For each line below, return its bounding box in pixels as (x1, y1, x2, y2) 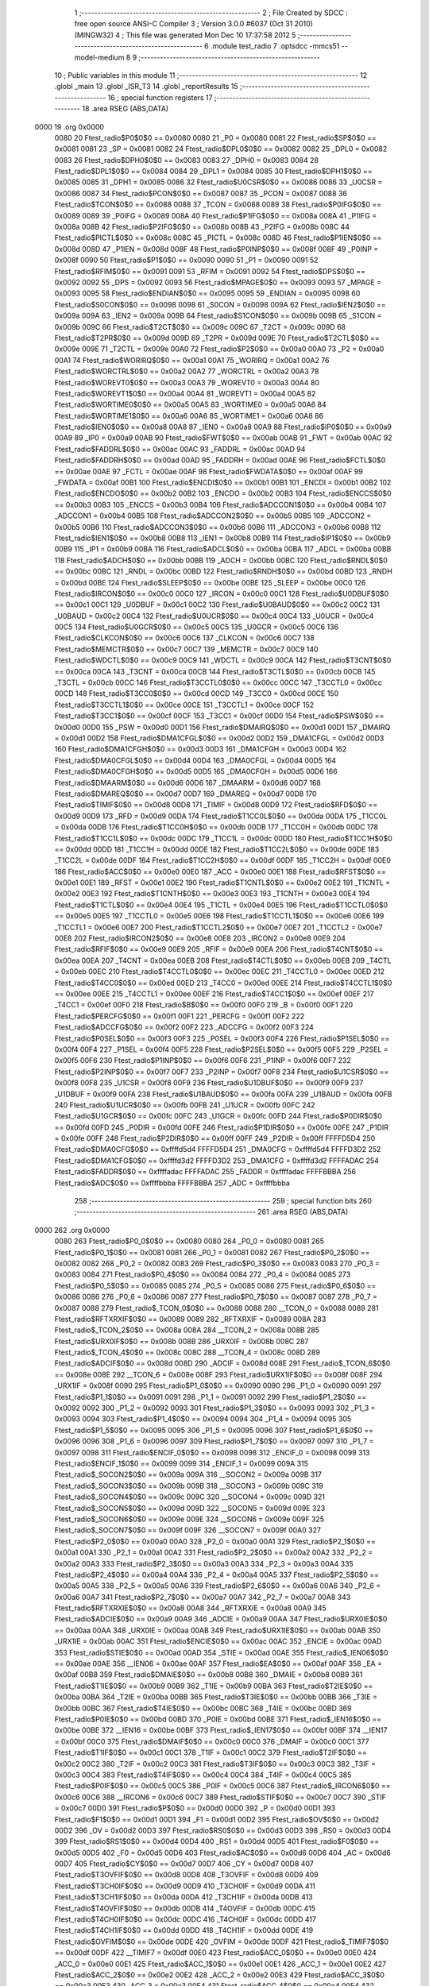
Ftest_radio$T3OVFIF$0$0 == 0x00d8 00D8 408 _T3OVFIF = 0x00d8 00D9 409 (54, 1870, 319, 1880)
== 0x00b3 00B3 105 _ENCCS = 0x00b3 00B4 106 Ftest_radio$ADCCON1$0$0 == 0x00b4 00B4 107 (54, 500, 387, 509)
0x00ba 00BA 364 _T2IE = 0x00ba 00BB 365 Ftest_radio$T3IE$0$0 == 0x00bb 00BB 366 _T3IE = (54, 1692, 377, 1702)
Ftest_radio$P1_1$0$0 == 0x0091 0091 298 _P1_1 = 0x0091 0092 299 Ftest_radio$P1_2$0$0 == (54, 1392, 367, 1401)
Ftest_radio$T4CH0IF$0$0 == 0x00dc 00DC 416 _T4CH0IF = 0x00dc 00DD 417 (54, 1915, 317, 1924)
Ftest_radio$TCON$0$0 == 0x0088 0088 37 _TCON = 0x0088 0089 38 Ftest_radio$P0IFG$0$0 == (54, 199, 381, 210)
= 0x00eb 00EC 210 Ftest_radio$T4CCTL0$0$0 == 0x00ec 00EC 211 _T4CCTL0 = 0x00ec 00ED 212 (54, 967, 385, 976)
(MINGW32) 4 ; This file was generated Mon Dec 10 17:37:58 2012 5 (74, 30, 296, 40)
